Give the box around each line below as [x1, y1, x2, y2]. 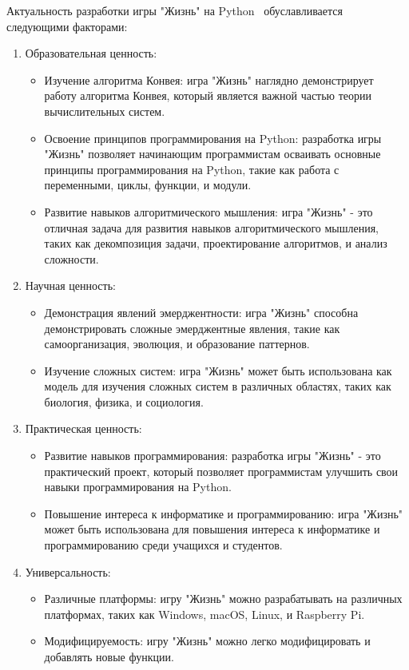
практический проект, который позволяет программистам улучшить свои [44, 462, 399, 479]
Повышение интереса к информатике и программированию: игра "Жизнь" [44, 505, 403, 521]
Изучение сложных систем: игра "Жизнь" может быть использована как [44, 362, 392, 379]
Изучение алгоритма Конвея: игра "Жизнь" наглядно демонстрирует [44, 71, 374, 88]
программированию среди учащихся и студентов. [44, 537, 283, 553]
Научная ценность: [25, 277, 116, 294]
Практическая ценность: [25, 420, 142, 437]
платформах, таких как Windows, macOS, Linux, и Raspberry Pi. [44, 605, 365, 622]
